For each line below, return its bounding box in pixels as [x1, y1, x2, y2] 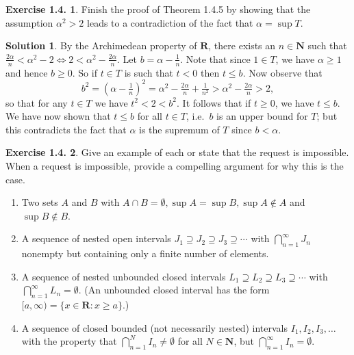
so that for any [5, 95, 68, 109]
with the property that [21, 334, 117, 348]
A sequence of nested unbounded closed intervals [21, 269, 226, 283]
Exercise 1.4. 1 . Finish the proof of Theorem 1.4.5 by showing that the [5, 2, 311, 16]
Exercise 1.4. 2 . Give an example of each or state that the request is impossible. [5, 145, 349, 159]
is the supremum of [139, 122, 220, 136]
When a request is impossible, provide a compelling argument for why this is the [5, 159, 344, 173]
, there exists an [208, 38, 276, 53]
